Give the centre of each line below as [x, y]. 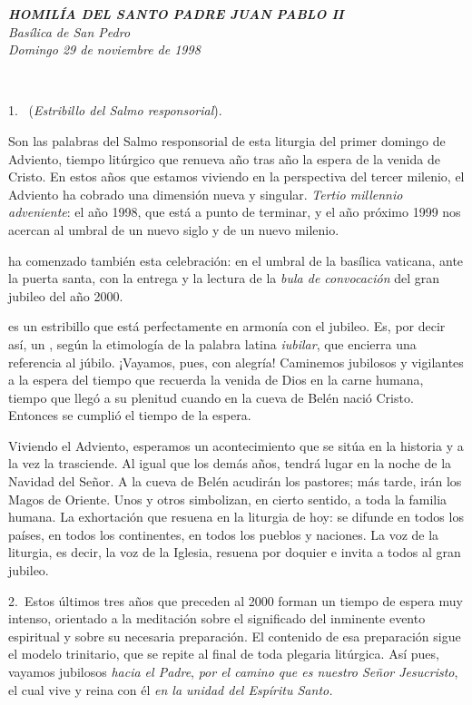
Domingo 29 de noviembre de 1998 [104, 49]
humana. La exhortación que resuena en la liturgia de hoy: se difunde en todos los [236, 517]
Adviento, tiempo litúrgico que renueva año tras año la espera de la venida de [224, 158]
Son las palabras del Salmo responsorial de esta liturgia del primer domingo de [227, 140]
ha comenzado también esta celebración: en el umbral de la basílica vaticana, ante [236, 260]
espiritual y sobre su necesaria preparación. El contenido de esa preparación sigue [235, 636]
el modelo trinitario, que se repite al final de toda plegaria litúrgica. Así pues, [224, 654]
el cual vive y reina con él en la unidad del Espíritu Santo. [171, 689]
